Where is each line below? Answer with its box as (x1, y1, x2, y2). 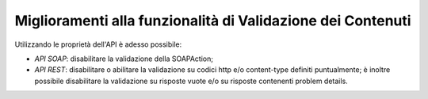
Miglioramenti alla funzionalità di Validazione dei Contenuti (14, 12, 411, 29)
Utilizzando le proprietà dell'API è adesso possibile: (14, 40, 182, 49)
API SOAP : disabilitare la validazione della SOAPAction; (34, 54, 214, 63)
